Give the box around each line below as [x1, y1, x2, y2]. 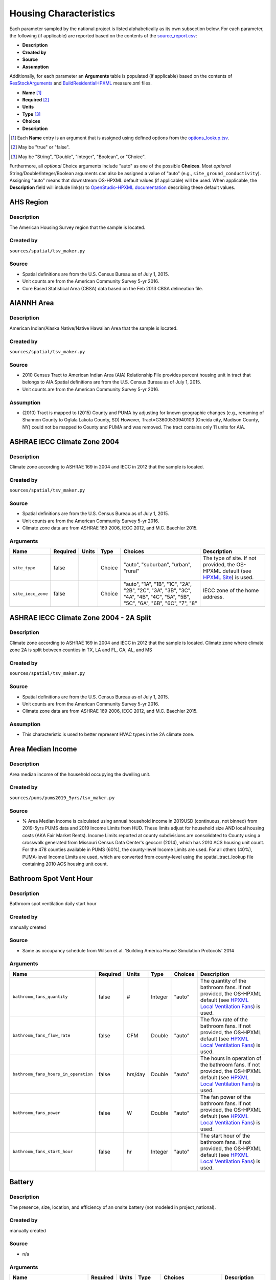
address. [202, 593, 224, 601]
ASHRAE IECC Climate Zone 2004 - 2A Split [9, 613, 151, 622]
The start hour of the [200, 1132, 250, 1139]
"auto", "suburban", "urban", [123, 561, 192, 568]
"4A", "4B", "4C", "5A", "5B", [123, 593, 191, 601]
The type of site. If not [202, 554, 257, 562]
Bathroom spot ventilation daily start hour [9, 901, 97, 907]
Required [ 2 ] [22, 97, 50, 103]
